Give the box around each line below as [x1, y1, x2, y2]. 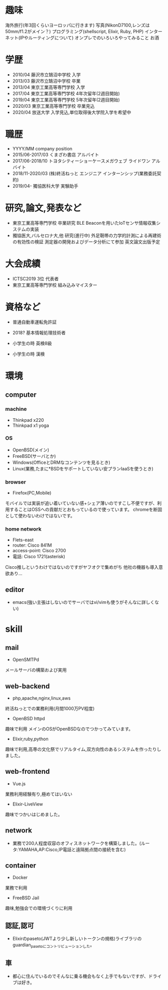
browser [5, 478, 26, 485]
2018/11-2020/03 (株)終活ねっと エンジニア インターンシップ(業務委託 [12, 170, 157, 176]
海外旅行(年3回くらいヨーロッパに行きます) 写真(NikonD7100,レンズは [5, 22, 150, 28]
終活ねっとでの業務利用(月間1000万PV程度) [5, 706, 95, 712]
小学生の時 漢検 [12, 351, 45, 357]
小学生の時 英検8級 [12, 340, 52, 346]
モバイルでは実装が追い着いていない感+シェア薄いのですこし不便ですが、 [5, 500, 157, 507]
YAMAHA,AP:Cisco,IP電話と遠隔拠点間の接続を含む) [18, 846, 126, 853]
